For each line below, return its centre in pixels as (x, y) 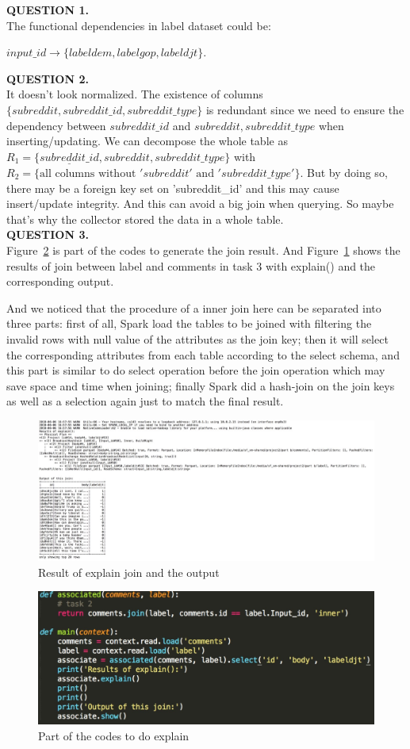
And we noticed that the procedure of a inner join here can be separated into (194, 307)
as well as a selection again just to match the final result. (145, 401)
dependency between (56, 125)
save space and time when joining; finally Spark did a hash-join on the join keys (201, 385)
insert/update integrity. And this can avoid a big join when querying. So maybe (200, 204)
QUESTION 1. (48, 10)
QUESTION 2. (48, 78)
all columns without (88, 173)
